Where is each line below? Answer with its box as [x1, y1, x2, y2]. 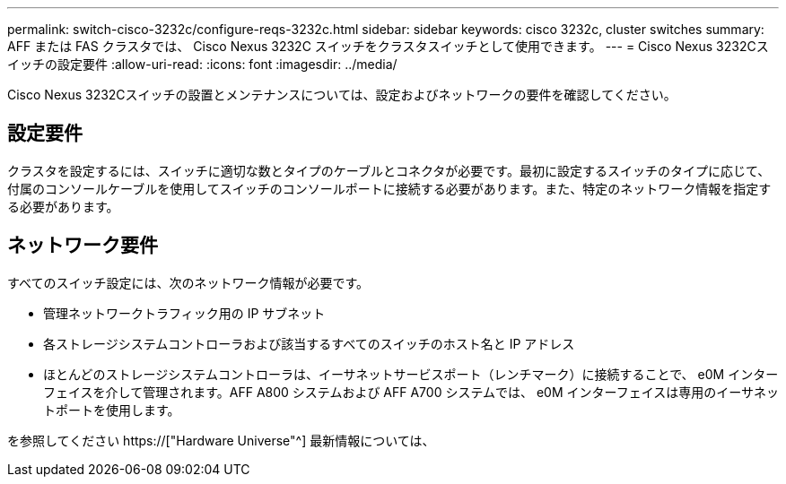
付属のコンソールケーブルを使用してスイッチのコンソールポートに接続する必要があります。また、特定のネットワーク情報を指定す [7, 180, 772, 196]
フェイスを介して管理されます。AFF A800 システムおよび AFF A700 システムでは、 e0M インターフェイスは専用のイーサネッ [43, 384, 779, 400]
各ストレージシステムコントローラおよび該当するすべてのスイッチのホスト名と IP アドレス [43, 335, 575, 351]
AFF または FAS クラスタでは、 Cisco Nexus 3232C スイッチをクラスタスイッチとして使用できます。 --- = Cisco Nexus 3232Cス [7, 39, 769, 54]
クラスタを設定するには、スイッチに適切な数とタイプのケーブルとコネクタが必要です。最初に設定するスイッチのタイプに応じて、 [7, 162, 771, 178]
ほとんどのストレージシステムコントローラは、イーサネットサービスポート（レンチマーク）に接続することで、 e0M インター [43, 366, 779, 382]
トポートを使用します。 [43, 402, 180, 418]
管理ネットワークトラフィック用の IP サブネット [43, 305, 326, 321]
